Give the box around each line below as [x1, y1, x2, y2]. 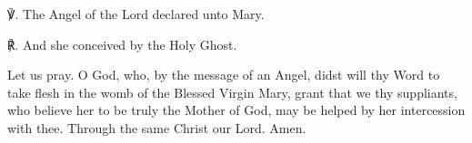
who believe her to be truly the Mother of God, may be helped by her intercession [7, 100, 466, 119]
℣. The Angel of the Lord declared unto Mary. [7, 5, 265, 23]
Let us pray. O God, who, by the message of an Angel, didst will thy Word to [7, 65, 440, 84]
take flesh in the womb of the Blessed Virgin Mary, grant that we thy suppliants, [7, 82, 457, 101]
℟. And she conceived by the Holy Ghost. [7, 34, 237, 53]
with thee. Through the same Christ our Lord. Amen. [7, 118, 306, 137]
